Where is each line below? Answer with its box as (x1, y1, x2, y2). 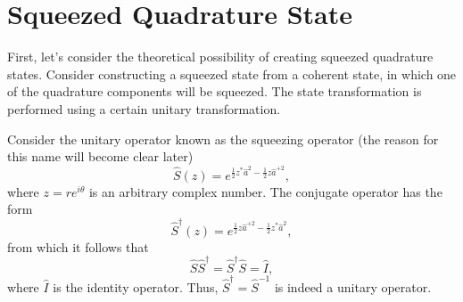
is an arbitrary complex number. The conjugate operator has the (88, 182, 442, 200)
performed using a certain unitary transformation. (7, 99, 281, 118)
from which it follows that (7, 237, 149, 256)
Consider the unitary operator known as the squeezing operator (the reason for (7, 129, 439, 148)
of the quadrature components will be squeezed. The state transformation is (7, 82, 422, 101)
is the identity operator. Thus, (53, 277, 219, 296)
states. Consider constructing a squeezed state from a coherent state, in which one (7, 64, 457, 83)
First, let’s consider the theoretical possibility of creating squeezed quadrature (7, 47, 434, 66)
